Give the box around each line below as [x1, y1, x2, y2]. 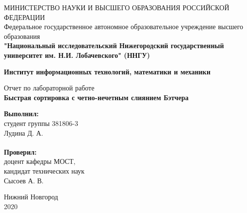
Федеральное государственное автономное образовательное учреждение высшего [4, 21, 244, 32]
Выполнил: [4, 108, 39, 119]
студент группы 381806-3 [4, 118, 78, 128]
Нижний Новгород [4, 192, 58, 202]
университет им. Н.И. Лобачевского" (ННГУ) [4, 50, 150, 60]
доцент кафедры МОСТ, [4, 156, 76, 166]
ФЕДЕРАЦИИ [4, 12, 45, 22]
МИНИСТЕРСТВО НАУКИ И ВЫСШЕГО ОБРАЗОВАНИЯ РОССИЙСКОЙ [4, 2, 229, 12]
